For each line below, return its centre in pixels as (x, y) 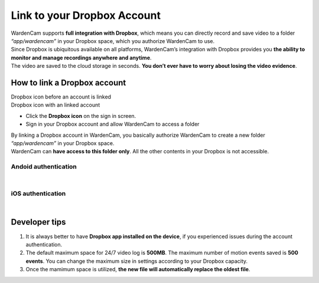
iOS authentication (38, 193)
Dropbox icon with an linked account (56, 105)
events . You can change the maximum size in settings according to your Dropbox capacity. (137, 261)
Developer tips (38, 222)
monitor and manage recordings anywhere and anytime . (81, 57)
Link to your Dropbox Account (86, 15)
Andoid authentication (44, 167)
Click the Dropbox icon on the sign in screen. (81, 116)
